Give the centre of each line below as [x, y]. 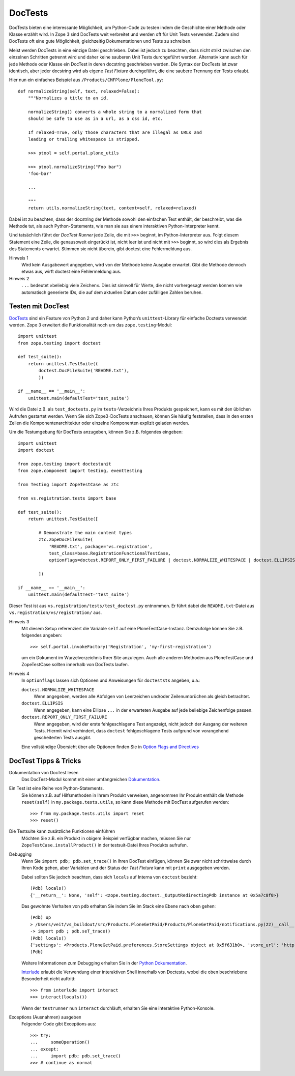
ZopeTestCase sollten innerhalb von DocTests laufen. [75, 665]
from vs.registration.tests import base [67, 498]
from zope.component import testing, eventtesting [80, 471]
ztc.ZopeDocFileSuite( [66, 540]
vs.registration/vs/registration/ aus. [56, 612]
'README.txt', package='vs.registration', [101, 546]
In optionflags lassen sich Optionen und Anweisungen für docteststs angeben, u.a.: [111, 680]
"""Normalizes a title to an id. [68, 98]
